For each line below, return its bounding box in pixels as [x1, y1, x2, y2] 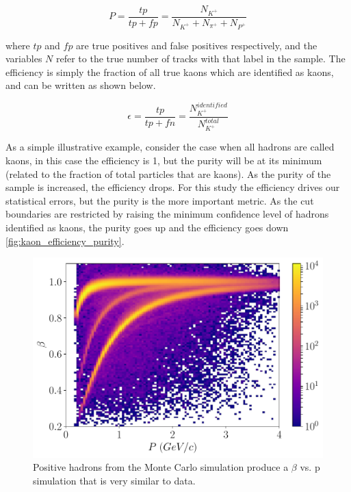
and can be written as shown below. [5, 78, 156, 92]
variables [5, 51, 42, 66]
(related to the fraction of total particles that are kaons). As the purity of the [5, 166, 331, 181]
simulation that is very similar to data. [33, 473, 196, 487]
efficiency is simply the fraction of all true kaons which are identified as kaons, [5, 64, 334, 79]
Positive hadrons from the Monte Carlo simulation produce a [33, 460, 289, 474]
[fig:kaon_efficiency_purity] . [5, 233, 125, 248]
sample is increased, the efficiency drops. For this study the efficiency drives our [5, 180, 340, 194]
